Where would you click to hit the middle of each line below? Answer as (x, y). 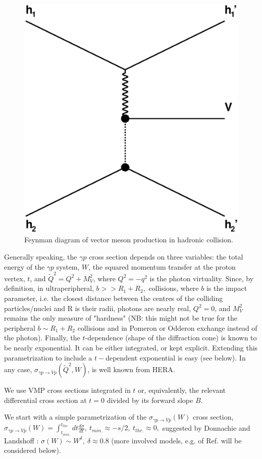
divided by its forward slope (150, 400)
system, (68, 266)
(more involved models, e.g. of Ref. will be (176, 440)
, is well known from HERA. (131, 369)
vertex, (15, 278)
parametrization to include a (48, 357)
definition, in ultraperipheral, (49, 288)
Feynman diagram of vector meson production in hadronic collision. (129, 240)
